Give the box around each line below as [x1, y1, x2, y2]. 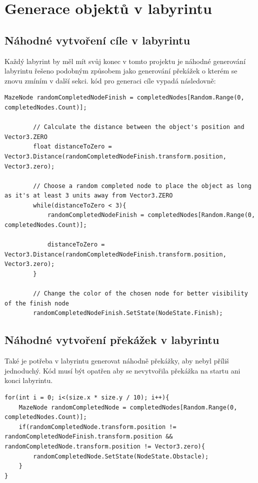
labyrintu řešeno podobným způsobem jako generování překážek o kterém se [4, 65, 237, 76]
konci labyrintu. [4, 375, 53, 385]
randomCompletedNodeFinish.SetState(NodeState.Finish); [33, 309, 223, 317]
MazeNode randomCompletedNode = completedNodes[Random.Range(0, [18, 403, 237, 411]
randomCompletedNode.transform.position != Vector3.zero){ [4, 442, 205, 450]
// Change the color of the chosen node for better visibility [33, 290, 248, 297]
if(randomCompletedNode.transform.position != [18, 423, 176, 430]
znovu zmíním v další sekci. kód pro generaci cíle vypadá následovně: [4, 75, 216, 85]
